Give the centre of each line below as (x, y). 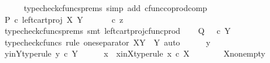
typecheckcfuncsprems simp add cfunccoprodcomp (115, 8)
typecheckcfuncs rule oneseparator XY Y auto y (107, 42)
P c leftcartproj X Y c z (64, 19)
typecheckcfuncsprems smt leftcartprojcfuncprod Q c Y (117, 31)
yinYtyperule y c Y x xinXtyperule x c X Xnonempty (135, 53)
